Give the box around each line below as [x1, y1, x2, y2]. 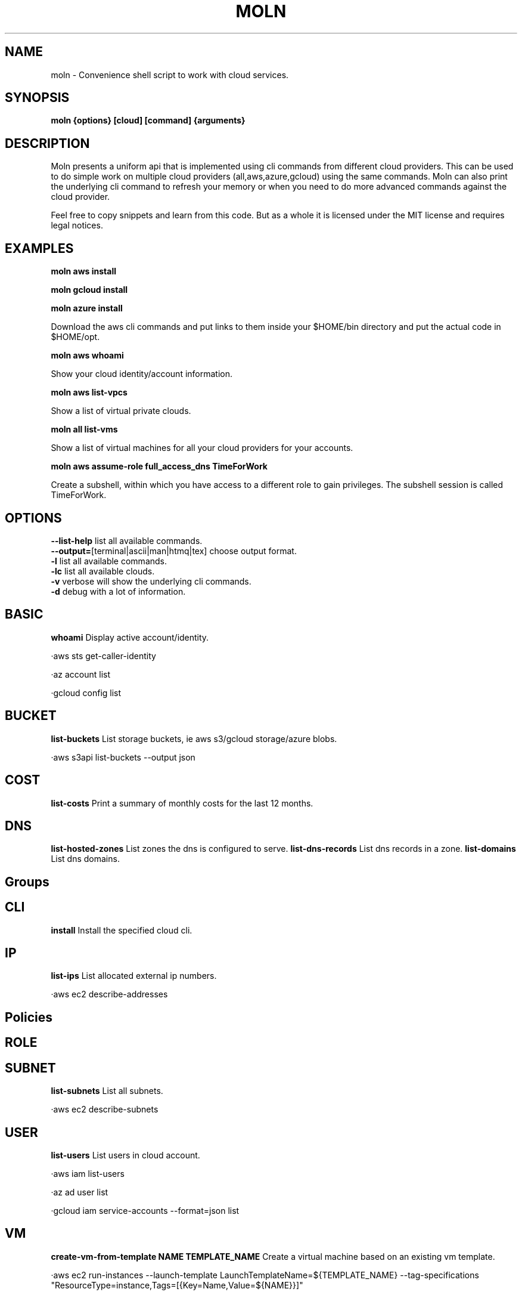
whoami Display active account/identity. [51, 632, 209, 642]
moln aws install [51, 266, 117, 277]
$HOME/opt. [51, 332, 100, 342]
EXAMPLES [5, 240, 74, 256]
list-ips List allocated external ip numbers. [51, 971, 217, 981]
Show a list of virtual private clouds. [51, 406, 191, 416]
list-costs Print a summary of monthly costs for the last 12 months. [51, 798, 313, 808]
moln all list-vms [51, 424, 118, 435]
